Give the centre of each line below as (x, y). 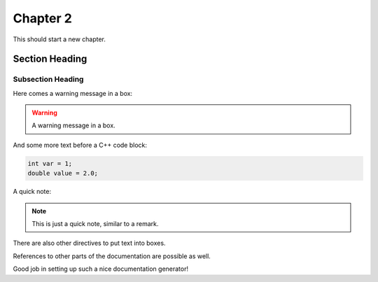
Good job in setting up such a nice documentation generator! (101, 269)
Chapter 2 (43, 18)
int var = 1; (50, 163)
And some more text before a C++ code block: (80, 145)
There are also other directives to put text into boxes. (89, 243)
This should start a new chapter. (59, 39)
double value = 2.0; (63, 174)
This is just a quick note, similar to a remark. (95, 224)
